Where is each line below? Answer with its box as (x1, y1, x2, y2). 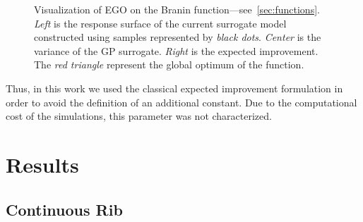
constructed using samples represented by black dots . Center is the (34, 30, 321, 44)
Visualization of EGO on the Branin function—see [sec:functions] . (34, 2, 320, 16)
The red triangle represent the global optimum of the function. (34, 57, 304, 72)
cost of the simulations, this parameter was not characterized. (6, 109, 272, 123)
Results (6, 149, 79, 178)
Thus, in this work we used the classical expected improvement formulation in (6, 80, 343, 95)
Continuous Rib (6, 198, 123, 220)
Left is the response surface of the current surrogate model (34, 16, 287, 30)
